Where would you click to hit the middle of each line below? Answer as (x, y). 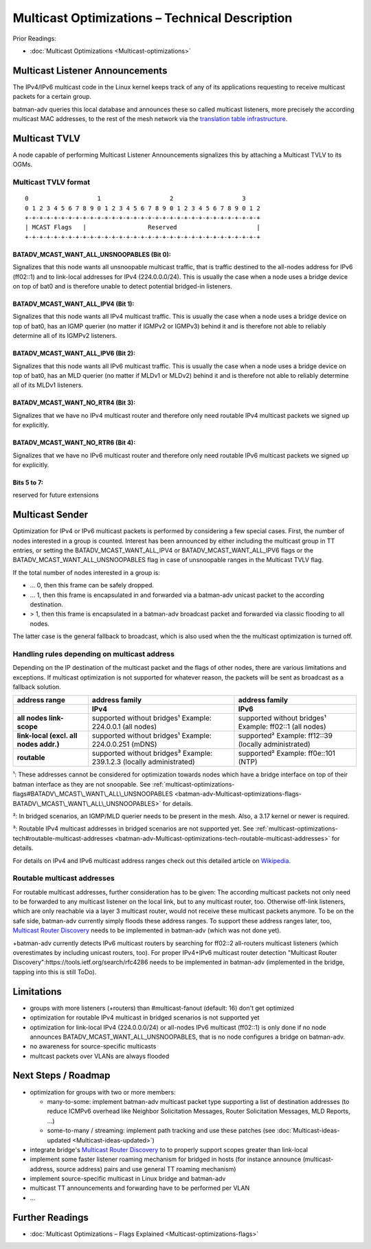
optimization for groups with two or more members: (103, 1092)
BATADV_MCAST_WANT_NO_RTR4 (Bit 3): (74, 403)
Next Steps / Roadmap (61, 1076)
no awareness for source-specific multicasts (93, 1046)
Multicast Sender (50, 515)
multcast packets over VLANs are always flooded (100, 1056)
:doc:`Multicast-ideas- (308, 1131)
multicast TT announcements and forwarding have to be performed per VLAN (140, 1188)
